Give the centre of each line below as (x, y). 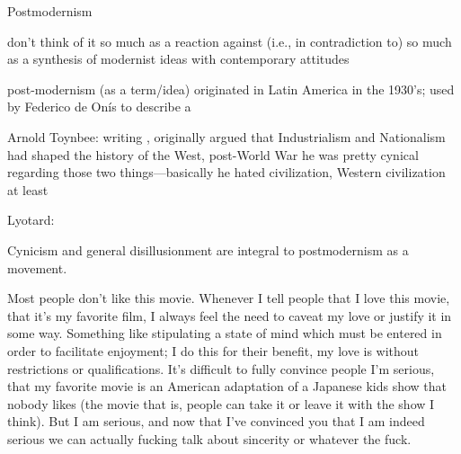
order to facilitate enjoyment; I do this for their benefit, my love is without (213, 350)
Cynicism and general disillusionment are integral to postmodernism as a (208, 249)
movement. (37, 267)
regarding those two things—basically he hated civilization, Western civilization (226, 172)
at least (28, 189)
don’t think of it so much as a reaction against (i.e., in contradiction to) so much (230, 41)
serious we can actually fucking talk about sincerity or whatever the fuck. (209, 438)
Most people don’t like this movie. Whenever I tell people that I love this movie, (229, 298)
